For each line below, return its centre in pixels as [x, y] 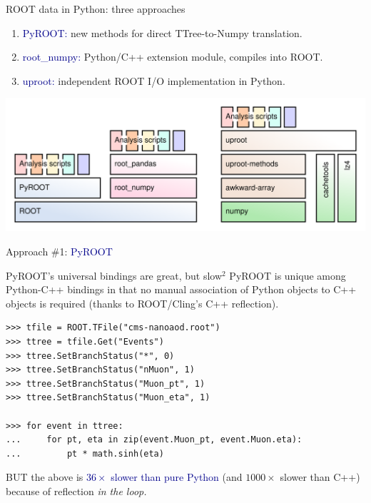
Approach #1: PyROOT [59, 251]
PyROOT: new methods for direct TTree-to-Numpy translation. [162, 32]
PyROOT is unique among [288, 275]
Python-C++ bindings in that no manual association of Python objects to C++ [181, 289]
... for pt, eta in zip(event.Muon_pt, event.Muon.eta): [154, 440]
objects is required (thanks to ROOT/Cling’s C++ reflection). [142, 303]
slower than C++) [320, 477]
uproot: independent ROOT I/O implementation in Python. [154, 80]
